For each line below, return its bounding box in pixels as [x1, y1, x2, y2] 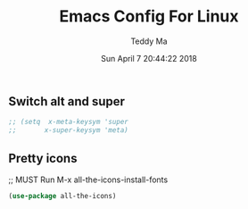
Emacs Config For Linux [59, 6, 239, 27]
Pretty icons [8, 150, 78, 166]
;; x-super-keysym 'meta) [8, 126, 128, 135]
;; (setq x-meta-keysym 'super [8, 118, 128, 127]
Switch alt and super [8, 94, 126, 109]
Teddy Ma [130, 36, 168, 46]
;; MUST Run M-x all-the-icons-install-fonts [8, 174, 169, 185]
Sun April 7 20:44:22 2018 [101, 53, 197, 63]
